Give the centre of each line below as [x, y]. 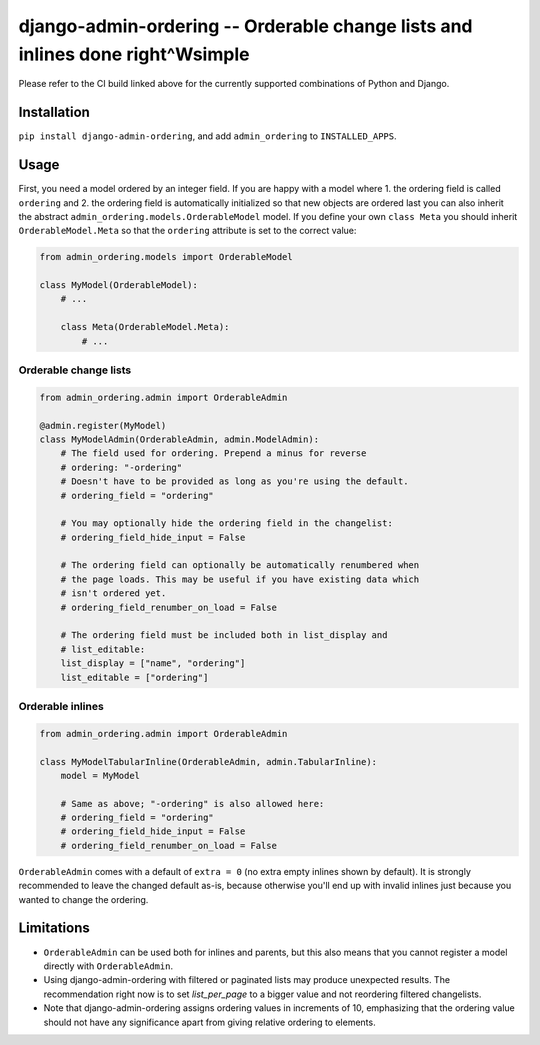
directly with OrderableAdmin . [108, 966]
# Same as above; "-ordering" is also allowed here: [192, 803]
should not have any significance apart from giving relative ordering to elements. [209, 1022]
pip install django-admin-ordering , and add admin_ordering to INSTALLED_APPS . [207, 136]
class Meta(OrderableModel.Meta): [145, 327]
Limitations [54, 928]
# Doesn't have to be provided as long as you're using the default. [234, 481]
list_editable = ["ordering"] [134, 677]
